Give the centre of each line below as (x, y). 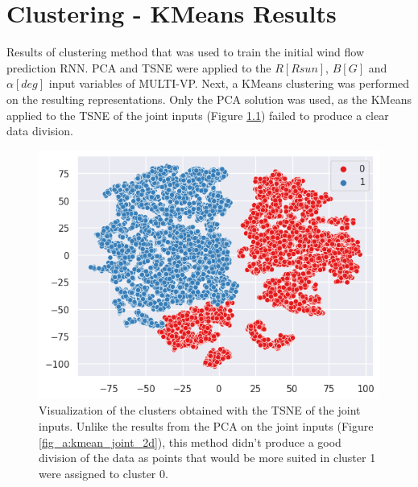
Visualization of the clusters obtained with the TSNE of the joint (200, 410)
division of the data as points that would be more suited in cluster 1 (207, 458)
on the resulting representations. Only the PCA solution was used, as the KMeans (209, 99)
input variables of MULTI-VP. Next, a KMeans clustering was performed (229, 83)
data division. (40, 131)
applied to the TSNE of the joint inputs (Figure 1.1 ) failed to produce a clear (198, 115)
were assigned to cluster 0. (103, 473)
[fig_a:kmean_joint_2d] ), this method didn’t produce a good (190, 442)
